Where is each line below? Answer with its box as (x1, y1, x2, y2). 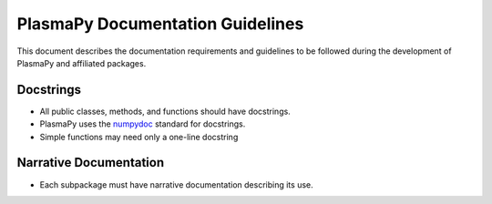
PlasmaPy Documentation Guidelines (16, 14, 304, 34)
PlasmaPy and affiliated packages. (16, 57, 147, 68)
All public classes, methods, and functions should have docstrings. (39, 106, 291, 117)
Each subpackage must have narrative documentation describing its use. (39, 178, 313, 190)
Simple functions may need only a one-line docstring (39, 131, 239, 142)
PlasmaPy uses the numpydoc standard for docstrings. (39, 118, 246, 129)
